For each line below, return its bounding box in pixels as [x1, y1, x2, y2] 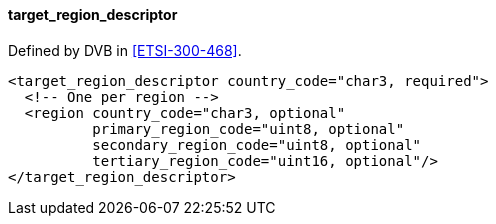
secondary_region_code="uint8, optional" [92, 136, 422, 153]
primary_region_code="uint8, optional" [92, 120, 405, 137]
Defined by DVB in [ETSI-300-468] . [8, 41, 242, 59]
